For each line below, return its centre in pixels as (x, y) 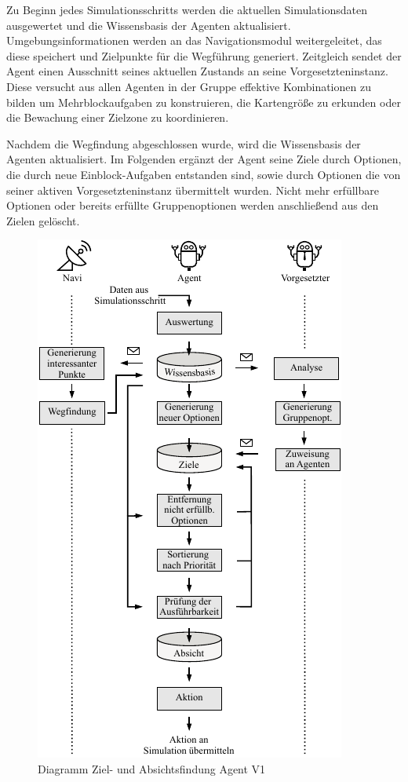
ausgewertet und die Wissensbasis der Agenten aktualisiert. (149, 25)
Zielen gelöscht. (43, 220)
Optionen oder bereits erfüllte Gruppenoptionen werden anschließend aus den (193, 205)
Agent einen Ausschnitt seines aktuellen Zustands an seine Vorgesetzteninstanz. (197, 71)
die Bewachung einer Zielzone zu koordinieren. (118, 117)
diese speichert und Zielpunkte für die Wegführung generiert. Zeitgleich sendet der (204, 55)
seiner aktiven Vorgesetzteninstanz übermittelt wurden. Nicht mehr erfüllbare (193, 190)
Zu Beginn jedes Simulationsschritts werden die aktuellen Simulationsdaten (187, 9)
